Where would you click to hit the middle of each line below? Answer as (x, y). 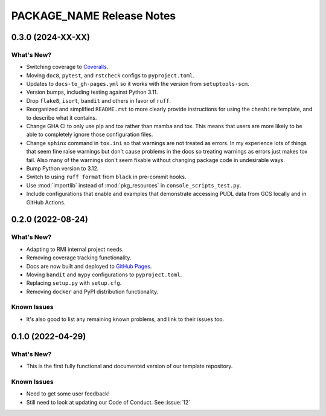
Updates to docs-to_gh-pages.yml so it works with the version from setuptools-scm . (138, 84)
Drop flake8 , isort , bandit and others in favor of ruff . (99, 100)
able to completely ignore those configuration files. (90, 135)
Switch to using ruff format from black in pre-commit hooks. (106, 177)
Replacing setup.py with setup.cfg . (74, 283)
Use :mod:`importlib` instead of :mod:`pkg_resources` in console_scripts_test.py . (134, 185)
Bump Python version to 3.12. (62, 168)
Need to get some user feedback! (68, 394)
